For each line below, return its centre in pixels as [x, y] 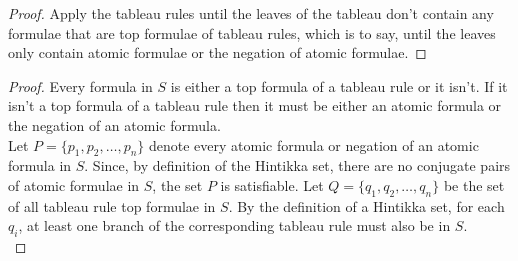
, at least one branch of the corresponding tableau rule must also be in [234, 225]
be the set [474, 184]
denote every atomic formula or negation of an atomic [314, 144]
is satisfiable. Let [272, 184]
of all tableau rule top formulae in [112, 205]
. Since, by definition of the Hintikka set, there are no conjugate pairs [297, 165]
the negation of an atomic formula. [114, 124]
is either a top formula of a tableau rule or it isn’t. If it [339, 85]
